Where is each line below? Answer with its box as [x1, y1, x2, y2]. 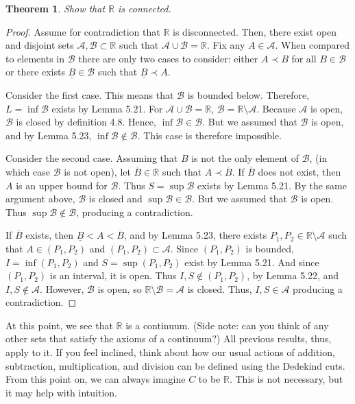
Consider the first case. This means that [5, 87, 174, 102]
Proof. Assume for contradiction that [5, 24, 160, 38]
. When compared [275, 38, 350, 52]
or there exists [5, 64, 65, 79]
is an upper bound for [16, 178, 108, 192]
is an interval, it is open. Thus [49, 268, 177, 283]
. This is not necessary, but [229, 372, 343, 386]
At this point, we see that [5, 318, 113, 332]
